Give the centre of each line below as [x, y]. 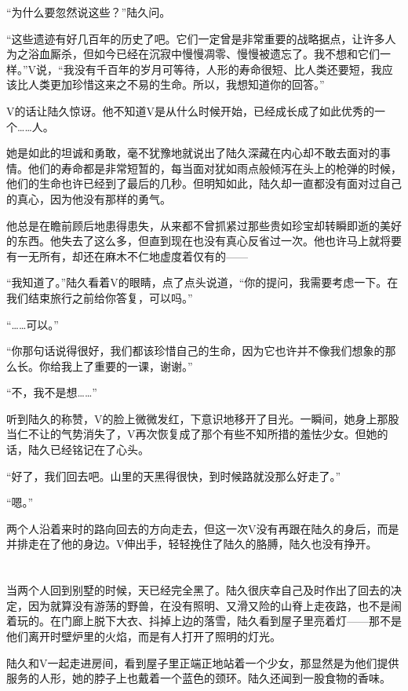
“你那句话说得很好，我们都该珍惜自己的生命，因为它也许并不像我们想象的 [196, 351]
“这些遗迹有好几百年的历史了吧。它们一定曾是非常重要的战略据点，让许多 [196, 38]
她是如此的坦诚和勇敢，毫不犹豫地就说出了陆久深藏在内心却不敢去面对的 [193, 153]
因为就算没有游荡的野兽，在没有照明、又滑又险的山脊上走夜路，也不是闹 [215, 605]
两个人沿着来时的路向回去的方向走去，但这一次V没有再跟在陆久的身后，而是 [203, 528]
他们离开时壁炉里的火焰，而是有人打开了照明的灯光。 [144, 636]
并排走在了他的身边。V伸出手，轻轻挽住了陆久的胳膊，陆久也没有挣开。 [192, 544]
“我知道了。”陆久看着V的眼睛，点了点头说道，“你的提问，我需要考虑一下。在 [202, 282]
